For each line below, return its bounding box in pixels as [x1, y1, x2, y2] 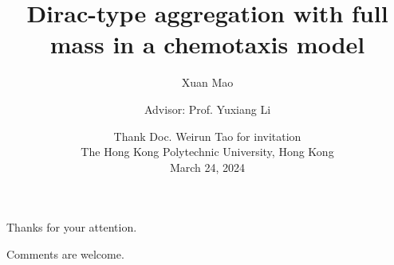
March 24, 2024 [169, 158, 246, 175]
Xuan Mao [181, 74, 234, 91]
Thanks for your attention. [6, 219, 137, 236]
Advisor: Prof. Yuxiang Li [144, 100, 271, 117]
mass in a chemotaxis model [49, 28, 365, 60]
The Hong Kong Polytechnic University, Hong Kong [81, 143, 334, 160]
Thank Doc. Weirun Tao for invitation [113, 127, 301, 144]
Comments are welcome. [6, 245, 124, 262]
